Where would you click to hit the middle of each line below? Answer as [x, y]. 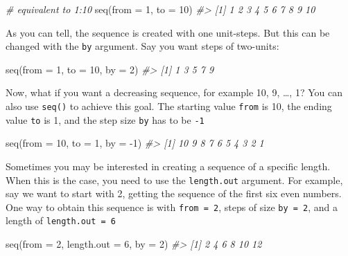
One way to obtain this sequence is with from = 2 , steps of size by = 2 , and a [172, 207]
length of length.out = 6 [61, 220]
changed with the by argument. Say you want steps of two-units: [142, 46]
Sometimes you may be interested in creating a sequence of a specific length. [168, 166]
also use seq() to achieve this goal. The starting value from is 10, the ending [169, 106]
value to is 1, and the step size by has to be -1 [105, 119]
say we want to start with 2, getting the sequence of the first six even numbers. [174, 193]
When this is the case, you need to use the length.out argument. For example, [174, 180]
